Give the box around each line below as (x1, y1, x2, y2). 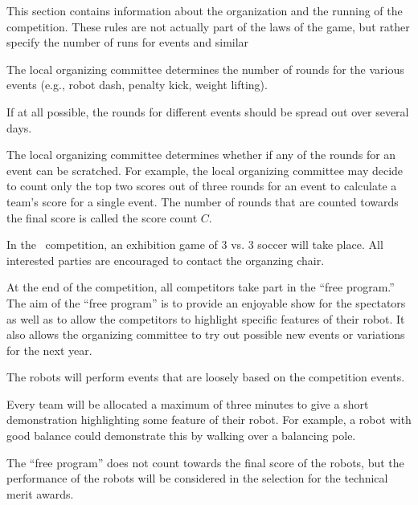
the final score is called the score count (6, 209, 198, 226)
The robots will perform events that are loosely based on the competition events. (6, 369, 405, 385)
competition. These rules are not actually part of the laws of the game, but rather (6, 18, 410, 35)
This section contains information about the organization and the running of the (6, 2, 403, 18)
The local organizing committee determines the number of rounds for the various (6, 60, 404, 77)
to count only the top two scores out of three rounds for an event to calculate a (6, 177, 397, 194)
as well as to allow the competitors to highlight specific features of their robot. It (6, 310, 405, 327)
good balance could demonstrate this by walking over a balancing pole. (6, 427, 356, 444)
